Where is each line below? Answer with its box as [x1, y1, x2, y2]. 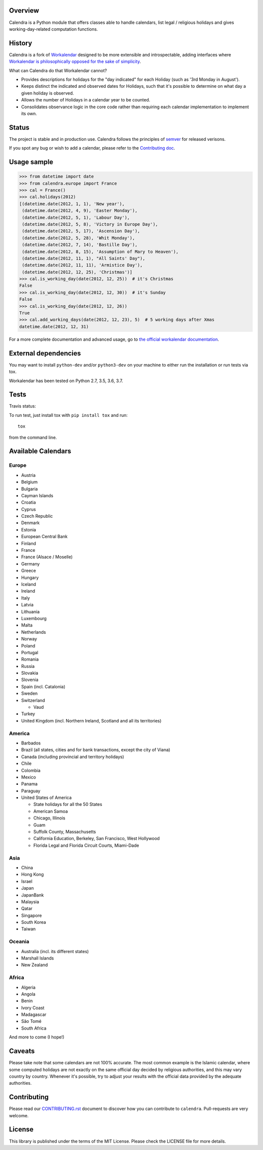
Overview [9, 6, 39, 15]
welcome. [9, 1112, 29, 1118]
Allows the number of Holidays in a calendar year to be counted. [21, 97, 150, 103]
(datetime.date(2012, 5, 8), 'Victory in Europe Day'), [22, 221, 158, 227]
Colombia [21, 767, 41, 773]
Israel [21, 878, 33, 884]
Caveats [9, 1047, 35, 1055]
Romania [21, 656, 39, 663]
